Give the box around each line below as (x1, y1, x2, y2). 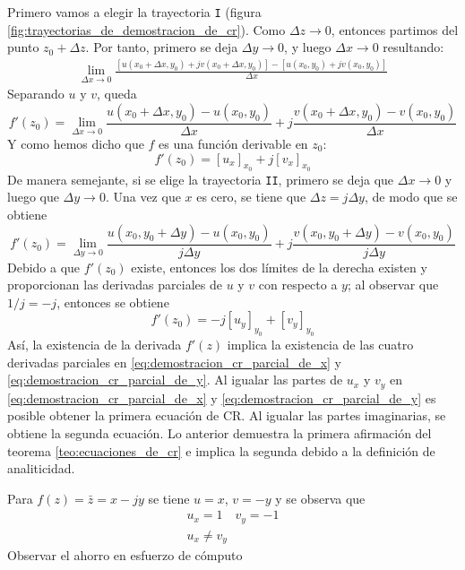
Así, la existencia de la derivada (7, 335, 182, 354)
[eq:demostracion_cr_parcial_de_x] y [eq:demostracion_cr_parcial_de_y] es (7, 388, 436, 407)
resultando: (383, 38, 444, 56)
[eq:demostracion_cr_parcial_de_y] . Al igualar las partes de (7, 370, 343, 389)
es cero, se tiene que (196, 187, 306, 206)
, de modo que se (364, 187, 458, 206)
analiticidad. (7, 459, 75, 478)
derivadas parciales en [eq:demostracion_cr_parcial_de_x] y (7, 352, 341, 371)
